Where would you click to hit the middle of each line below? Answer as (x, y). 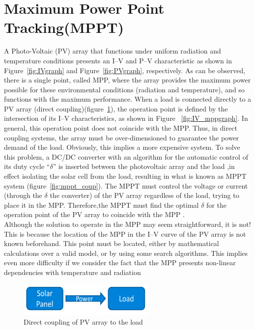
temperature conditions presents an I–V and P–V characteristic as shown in (118, 60)
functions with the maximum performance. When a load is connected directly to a (128, 99)
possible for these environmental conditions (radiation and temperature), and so (124, 89)
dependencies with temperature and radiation (72, 272)
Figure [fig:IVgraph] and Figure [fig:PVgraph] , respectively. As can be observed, (125, 70)
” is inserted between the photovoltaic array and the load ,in (144, 166)
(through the (23, 195)
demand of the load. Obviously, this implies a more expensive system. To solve (122, 147)
